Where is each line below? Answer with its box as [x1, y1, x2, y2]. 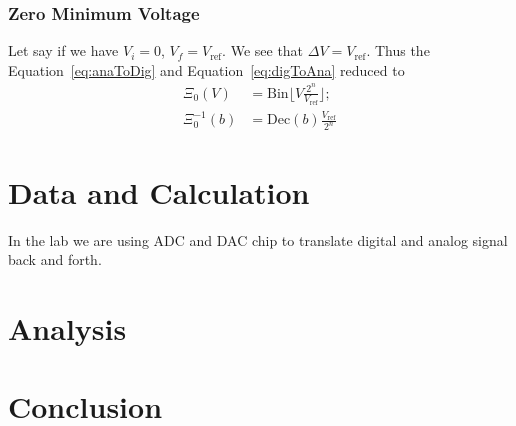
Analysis [8, 307, 127, 348]
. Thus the [366, 40, 430, 61]
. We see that [222, 40, 304, 61]
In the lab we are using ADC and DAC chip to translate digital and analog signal [8, 229, 508, 250]
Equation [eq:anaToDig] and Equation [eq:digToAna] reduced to [8, 59, 405, 80]
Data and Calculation [8, 171, 310, 212]
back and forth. [8, 249, 102, 270]
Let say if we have [8, 40, 119, 61]
